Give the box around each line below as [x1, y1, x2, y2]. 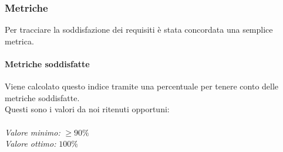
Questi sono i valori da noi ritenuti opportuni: [5, 103, 170, 115]
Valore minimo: [5, 126, 60, 138]
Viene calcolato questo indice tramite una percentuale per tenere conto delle [5, 80, 279, 92]
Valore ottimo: [5, 137, 56, 150]
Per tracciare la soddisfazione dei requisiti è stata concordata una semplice [5, 23, 273, 36]
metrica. [5, 34, 34, 47]
